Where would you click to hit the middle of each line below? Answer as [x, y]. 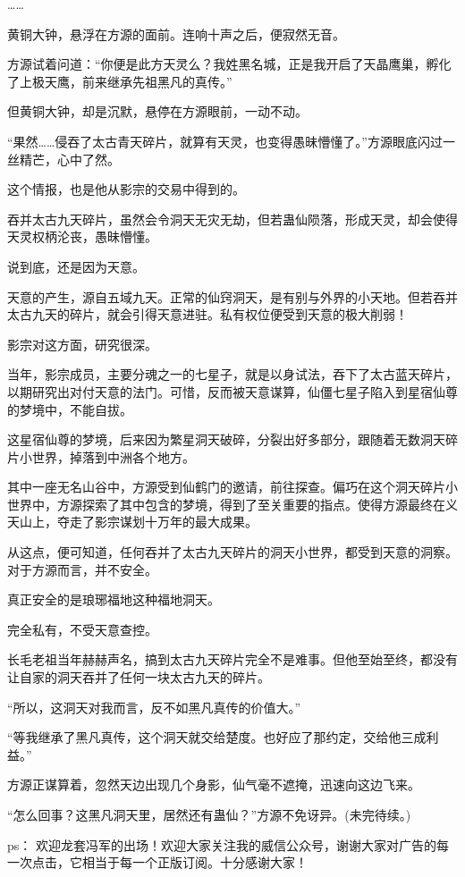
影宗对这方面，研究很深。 [82, 344]
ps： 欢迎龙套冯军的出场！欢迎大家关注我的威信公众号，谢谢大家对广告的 [222, 844]
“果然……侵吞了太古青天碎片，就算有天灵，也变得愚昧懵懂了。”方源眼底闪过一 [231, 141]
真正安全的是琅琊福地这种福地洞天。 [114, 599]
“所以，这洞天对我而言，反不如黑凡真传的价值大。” [154, 707]
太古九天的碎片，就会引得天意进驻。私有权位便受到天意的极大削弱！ [207, 314]
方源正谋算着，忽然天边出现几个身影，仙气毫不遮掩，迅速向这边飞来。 [214, 784]
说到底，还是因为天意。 [76, 266]
